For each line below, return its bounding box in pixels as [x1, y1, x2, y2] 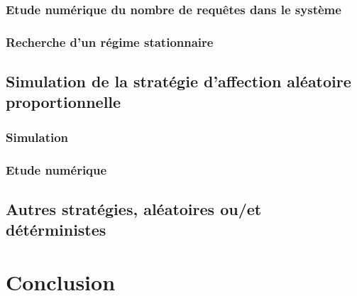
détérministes [6, 219, 106, 241]
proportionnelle [6, 91, 121, 113]
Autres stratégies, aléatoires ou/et [6, 197, 262, 219]
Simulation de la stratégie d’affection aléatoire [6, 70, 351, 92]
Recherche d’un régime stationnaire [6, 33, 214, 50]
